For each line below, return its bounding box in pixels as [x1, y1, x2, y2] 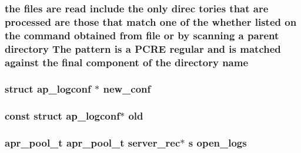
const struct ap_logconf [5, 108, 120, 123]
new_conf [103, 81, 151, 96]
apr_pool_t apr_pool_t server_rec [5, 135, 180, 150]
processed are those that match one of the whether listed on [5, 14, 297, 29]
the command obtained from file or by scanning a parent [5, 28, 279, 42]
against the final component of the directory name [5, 55, 249, 69]
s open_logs [188, 135, 247, 150]
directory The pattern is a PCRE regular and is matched [5, 41, 281, 56]
